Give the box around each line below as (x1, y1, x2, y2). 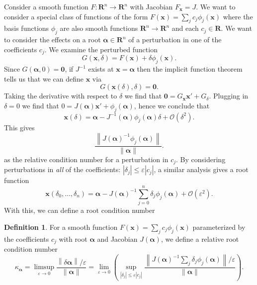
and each (171, 23, 199, 33)
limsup (34, 264, 54, 271)
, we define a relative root (161, 233, 239, 244)
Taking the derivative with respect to (4, 91, 117, 101)
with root (59, 233, 87, 244)
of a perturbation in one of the (128, 34, 222, 45)
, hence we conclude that (134, 100, 210, 110)
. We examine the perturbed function (44, 44, 158, 54)
